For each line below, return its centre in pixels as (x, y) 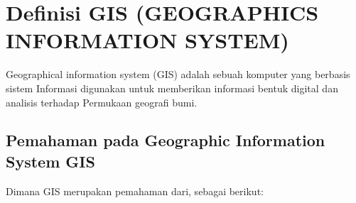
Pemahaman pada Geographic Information (166, 140)
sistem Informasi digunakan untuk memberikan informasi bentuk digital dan (172, 88)
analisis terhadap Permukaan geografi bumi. (102, 102)
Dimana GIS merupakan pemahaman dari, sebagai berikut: (135, 191)
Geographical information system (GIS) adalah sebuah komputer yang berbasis (178, 74)
